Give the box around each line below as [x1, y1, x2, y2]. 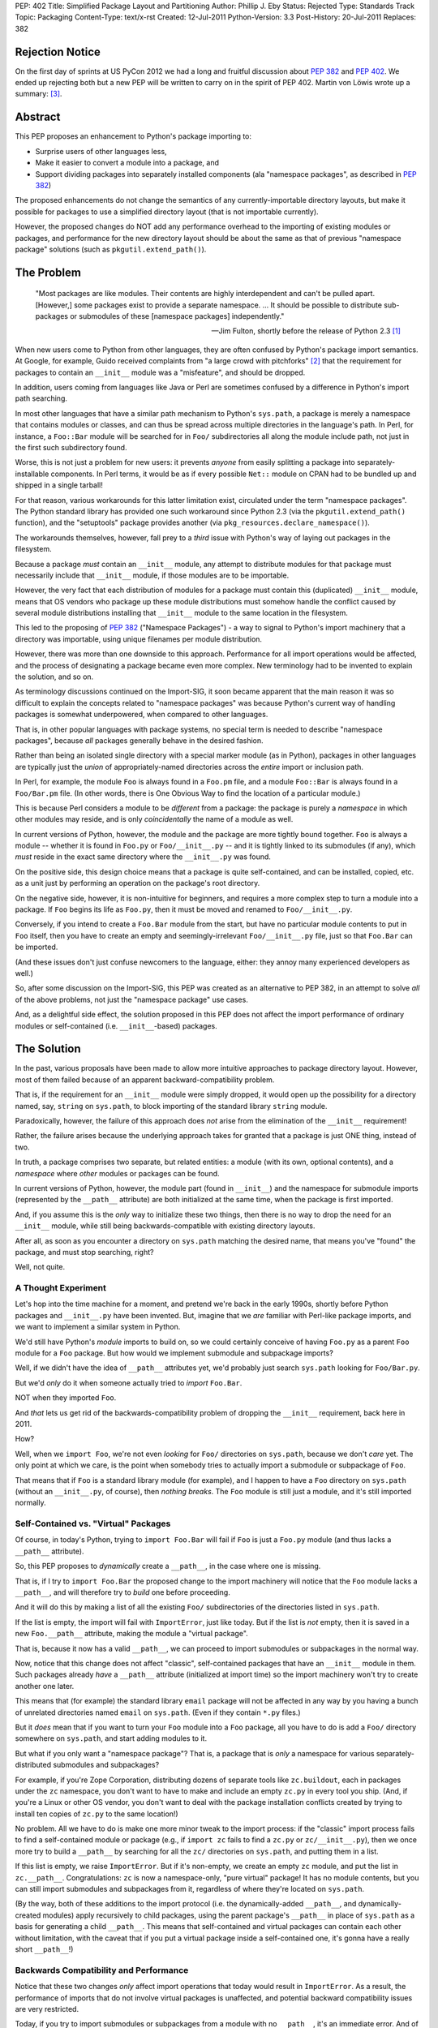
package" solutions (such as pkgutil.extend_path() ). [15, 244, 207, 254]
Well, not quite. [15, 1262, 66, 1272]
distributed [15, 1760, 52, 1770]
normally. [15, 1497, 46, 1508]
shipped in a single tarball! [15, 480, 103, 490]
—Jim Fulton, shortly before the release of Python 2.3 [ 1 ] [211, 326, 401, 336]
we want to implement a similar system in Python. [15, 1322, 181, 1332]
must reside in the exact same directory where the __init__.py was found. [15, 852, 272, 861]
